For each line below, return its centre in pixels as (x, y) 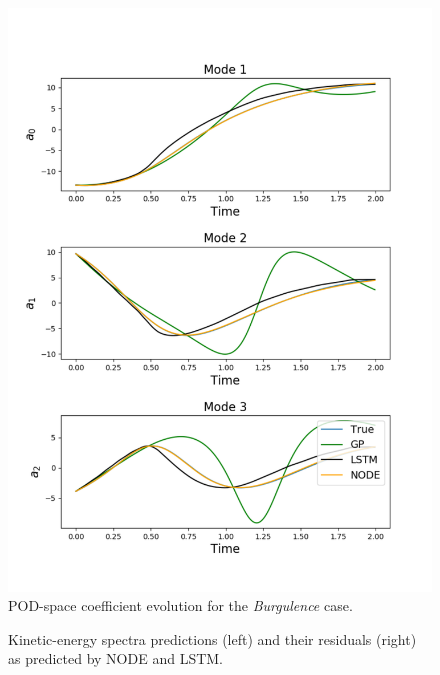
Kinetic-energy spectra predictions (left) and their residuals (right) (212, 638)
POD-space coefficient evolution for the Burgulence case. (180, 605)
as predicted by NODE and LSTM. (115, 658)
